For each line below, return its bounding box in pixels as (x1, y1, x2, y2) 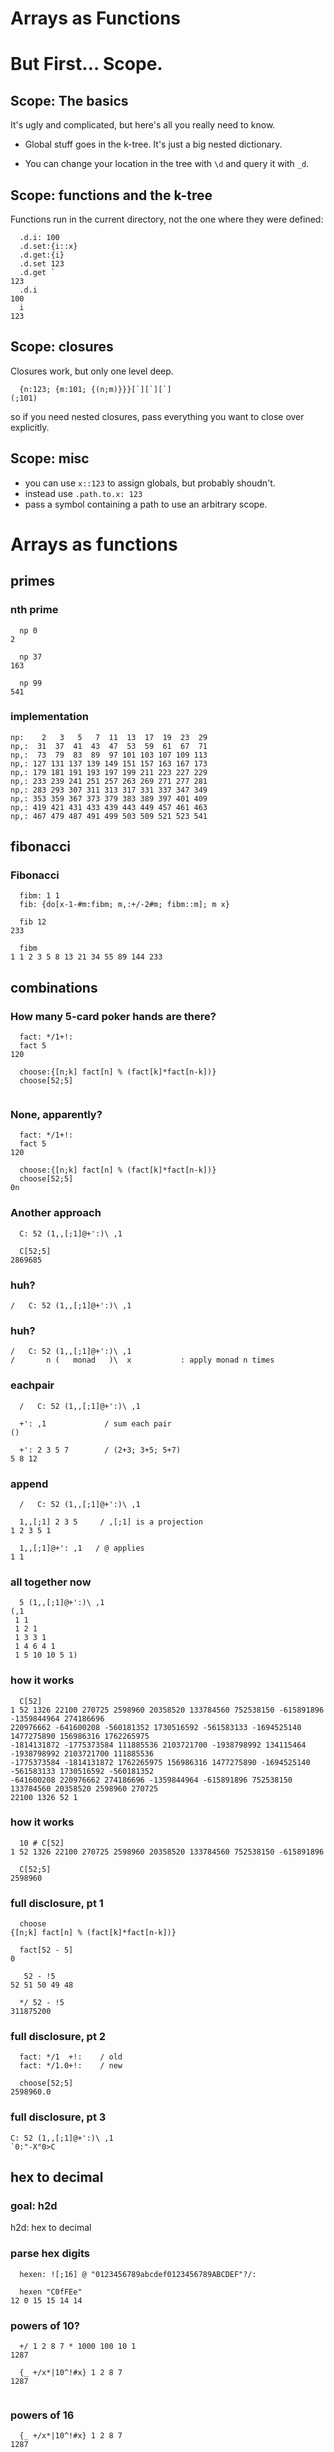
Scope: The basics (10, 92, 129, 109)
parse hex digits (10, 2247, 90, 2261)
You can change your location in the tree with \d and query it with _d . (24, 158, 310, 170)
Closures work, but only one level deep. (10, 365, 174, 377)
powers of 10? (10, 2318, 80, 2332)
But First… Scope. (10, 53, 163, 76)
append (10, 1477, 49, 1491)
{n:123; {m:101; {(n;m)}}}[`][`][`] (19, 384, 172, 394)
